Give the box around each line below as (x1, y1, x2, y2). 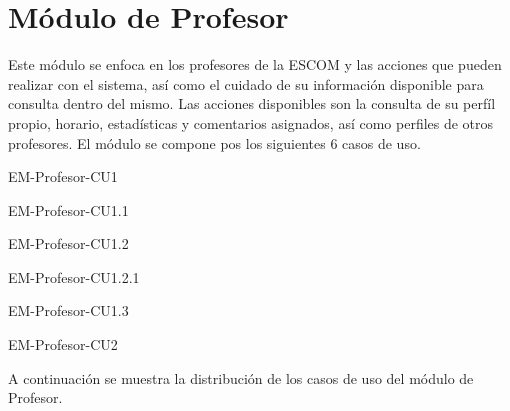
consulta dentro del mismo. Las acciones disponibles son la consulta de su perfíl (8, 93, 496, 114)
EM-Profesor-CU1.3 (8, 300, 129, 321)
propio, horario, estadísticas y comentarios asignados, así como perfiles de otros (8, 112, 494, 133)
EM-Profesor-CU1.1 (8, 199, 129, 220)
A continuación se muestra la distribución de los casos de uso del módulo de (8, 367, 474, 388)
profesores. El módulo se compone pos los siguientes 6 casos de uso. (8, 132, 421, 153)
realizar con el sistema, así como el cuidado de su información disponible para (8, 73, 484, 94)
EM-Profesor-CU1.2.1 (8, 266, 140, 287)
